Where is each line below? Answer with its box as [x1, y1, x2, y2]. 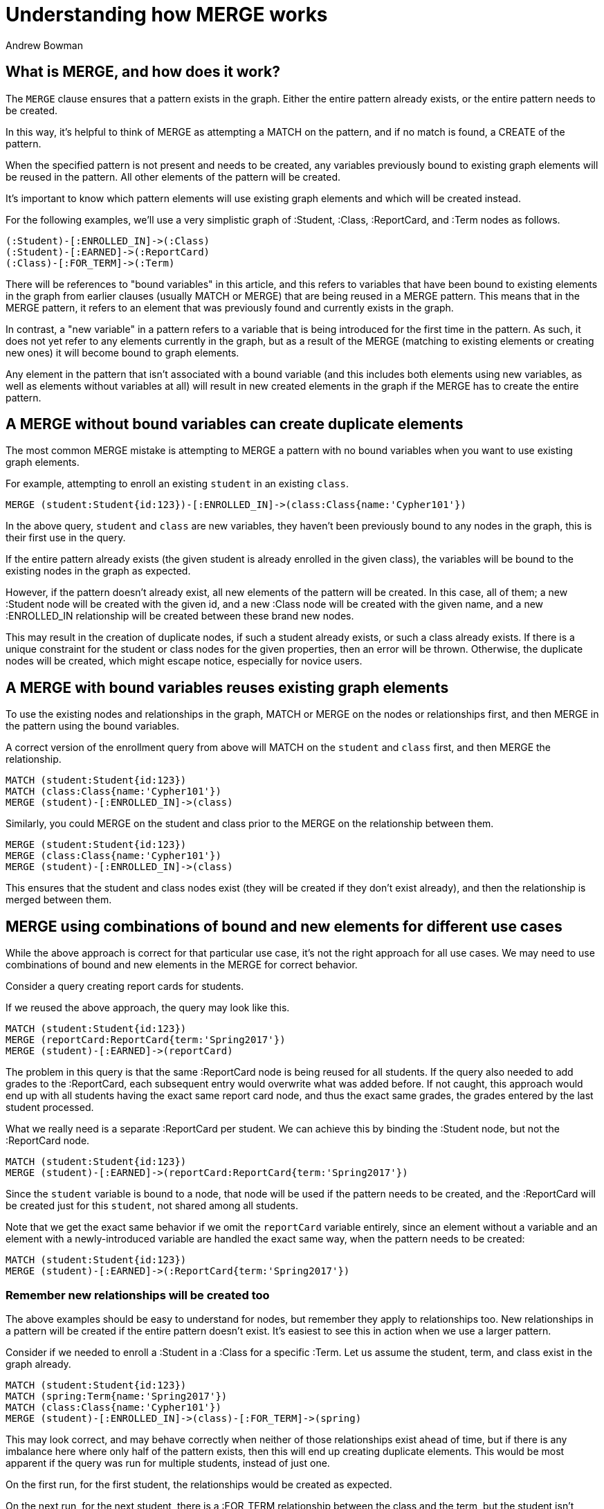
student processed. [6, 1101, 94, 1114]
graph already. [6, 1357, 71, 1370]
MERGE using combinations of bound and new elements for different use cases [6, 917, 562, 935]
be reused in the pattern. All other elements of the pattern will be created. [6, 170, 341, 183]
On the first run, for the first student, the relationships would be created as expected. [6, 1478, 392, 1490]
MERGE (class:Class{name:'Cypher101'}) [6, 850, 221, 862]
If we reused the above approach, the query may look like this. [6, 1002, 290, 1014]
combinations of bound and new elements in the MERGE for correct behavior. [6, 959, 358, 971]
